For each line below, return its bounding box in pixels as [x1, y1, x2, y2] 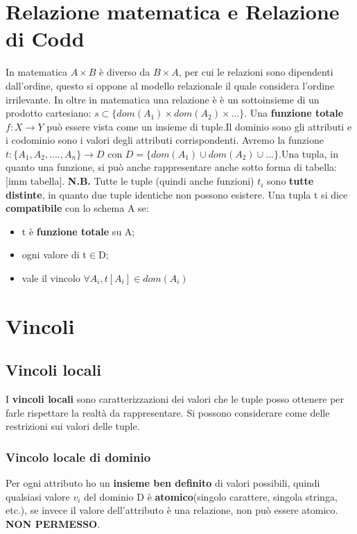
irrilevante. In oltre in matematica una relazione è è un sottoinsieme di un [6, 92, 320, 106]
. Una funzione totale [244, 106, 344, 120]
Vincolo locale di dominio [6, 448, 151, 465]
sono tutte [267, 174, 314, 188]
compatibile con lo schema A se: [6, 201, 149, 215]
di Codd [6, 24, 85, 53]
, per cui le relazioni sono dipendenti [178, 65, 333, 79]
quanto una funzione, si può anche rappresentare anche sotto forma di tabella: [6, 160, 337, 174]
